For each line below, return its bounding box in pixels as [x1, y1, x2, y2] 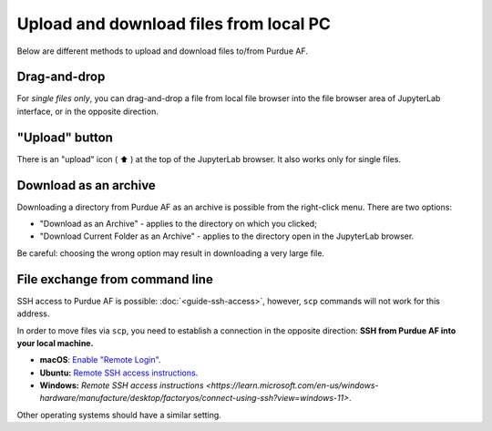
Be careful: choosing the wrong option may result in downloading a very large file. [16, 247, 325, 259]
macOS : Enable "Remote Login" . [39, 354, 161, 365]
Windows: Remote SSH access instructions [39, 380, 204, 391]
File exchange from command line [16, 272, 213, 287]
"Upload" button [16, 129, 114, 145]
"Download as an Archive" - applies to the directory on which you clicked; [39, 219, 318, 230]
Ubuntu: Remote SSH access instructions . [39, 367, 199, 378]
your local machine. [16, 337, 94, 348]
